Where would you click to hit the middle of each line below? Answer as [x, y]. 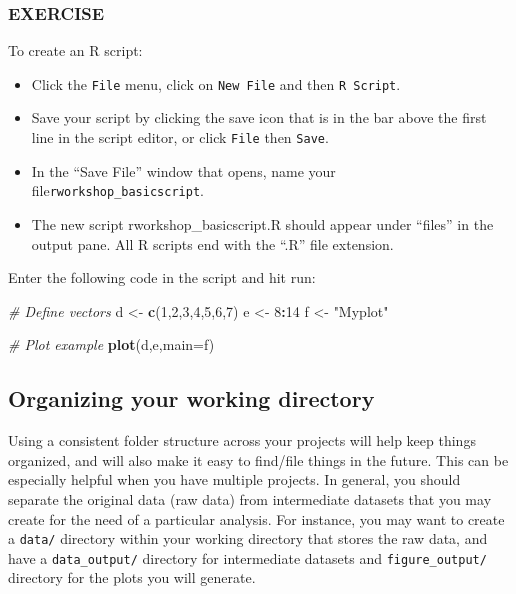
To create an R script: [75, 50]
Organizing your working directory [191, 398]
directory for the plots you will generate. [132, 577]
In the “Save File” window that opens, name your [183, 170]
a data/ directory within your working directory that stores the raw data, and [248, 538]
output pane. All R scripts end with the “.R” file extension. [212, 243]
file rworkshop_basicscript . [117, 190]
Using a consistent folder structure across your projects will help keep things [242, 440]
